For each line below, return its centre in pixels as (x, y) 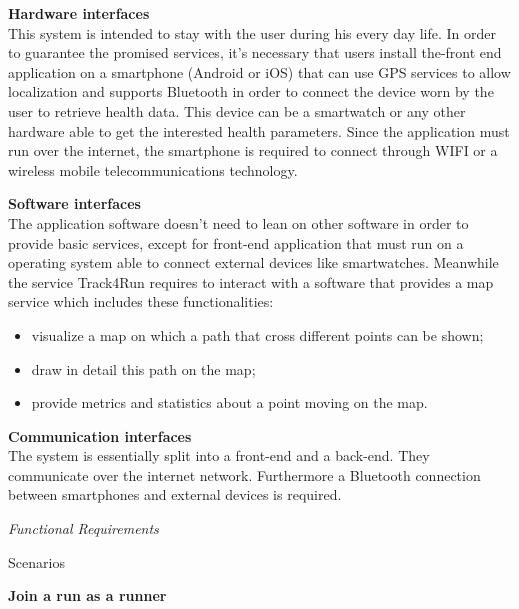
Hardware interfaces (79, 13)
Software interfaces (74, 203)
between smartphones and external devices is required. (175, 494)
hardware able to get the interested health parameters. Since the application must (259, 130)
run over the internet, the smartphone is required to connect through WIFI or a (253, 150)
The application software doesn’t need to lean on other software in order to (238, 222)
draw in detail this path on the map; (143, 368)
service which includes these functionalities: (141, 301)
